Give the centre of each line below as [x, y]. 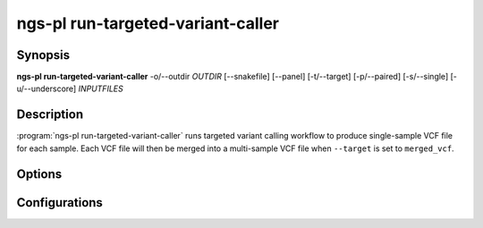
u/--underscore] [47, 89]
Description [50, 115]
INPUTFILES [101, 89]
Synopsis [43, 55]
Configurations [59, 203]
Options [39, 174]
